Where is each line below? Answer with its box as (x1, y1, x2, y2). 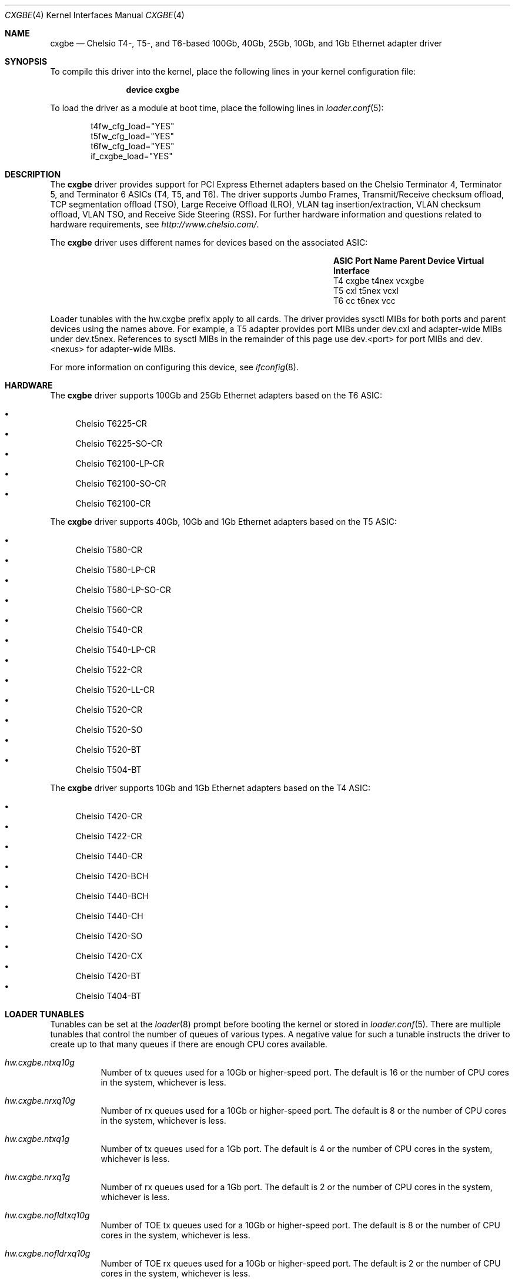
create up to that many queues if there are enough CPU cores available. (50, 1039, 327, 1049)
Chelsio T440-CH (75, 911, 143, 921)
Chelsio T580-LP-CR (75, 565, 156, 575)
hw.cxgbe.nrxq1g (5, 1172, 70, 1182)
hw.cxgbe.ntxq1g (5, 1134, 70, 1144)
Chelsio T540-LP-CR (75, 645, 156, 655)
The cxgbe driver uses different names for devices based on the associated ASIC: (50, 237, 368, 247)
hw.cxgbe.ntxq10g (5, 1057, 75, 1067)
